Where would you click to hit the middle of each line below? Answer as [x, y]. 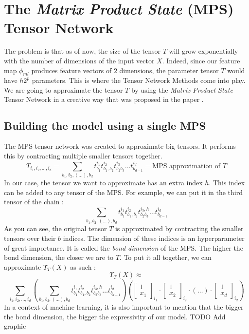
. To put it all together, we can [165, 257]
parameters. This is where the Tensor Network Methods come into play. [139, 80]
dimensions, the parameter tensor [169, 70]
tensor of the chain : [34, 202]
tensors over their [30, 238]
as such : [83, 266]
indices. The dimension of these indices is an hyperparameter [154, 238]
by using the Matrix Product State [182, 89]
